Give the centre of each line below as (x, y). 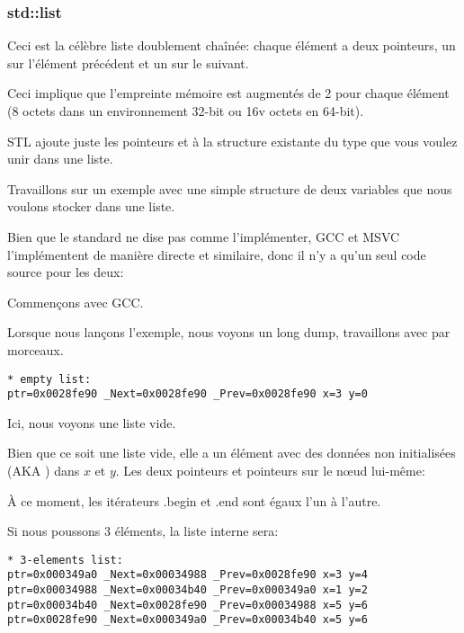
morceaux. (36, 349)
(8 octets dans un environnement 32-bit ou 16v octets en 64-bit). (186, 111)
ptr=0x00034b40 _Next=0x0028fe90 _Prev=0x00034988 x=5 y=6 (187, 605)
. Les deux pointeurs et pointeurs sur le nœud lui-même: (270, 471)
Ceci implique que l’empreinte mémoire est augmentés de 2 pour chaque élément (228, 93)
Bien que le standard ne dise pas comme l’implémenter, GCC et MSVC (204, 236)
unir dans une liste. (60, 159)
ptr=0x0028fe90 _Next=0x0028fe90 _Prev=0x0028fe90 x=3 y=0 (187, 394)
